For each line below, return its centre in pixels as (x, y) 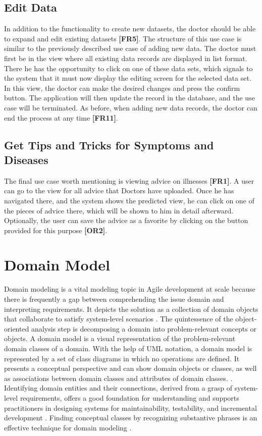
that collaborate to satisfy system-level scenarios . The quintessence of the (119, 319)
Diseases (26, 159)
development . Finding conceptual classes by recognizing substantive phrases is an (131, 418)
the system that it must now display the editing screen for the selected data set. (128, 78)
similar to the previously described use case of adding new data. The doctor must (130, 48)
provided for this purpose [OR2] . (56, 230)
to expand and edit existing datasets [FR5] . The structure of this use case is (123, 38)
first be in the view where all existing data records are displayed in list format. (126, 58)
